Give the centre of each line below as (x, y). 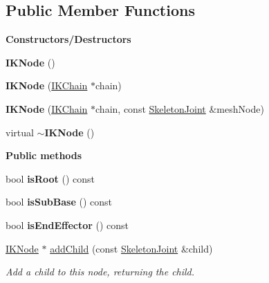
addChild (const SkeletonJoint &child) (131, 248)
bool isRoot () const (50, 178)
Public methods (44, 155)
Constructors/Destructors (68, 39)
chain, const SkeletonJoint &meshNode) (180, 108)
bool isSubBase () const (59, 202)
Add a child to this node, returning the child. (100, 272)
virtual (20, 132)
